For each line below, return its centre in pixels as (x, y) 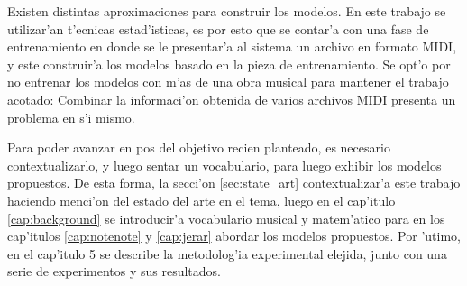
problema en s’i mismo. (71, 117)
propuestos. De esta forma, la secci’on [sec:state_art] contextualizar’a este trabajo (234, 183)
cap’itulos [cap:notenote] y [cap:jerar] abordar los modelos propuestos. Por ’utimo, (234, 236)
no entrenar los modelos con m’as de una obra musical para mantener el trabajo (228, 82)
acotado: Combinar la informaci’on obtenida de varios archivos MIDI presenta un (232, 99)
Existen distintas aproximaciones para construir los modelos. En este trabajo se (227, 11)
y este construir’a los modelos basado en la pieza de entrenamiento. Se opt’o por (229, 64)
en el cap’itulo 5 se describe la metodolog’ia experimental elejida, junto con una (227, 253)
